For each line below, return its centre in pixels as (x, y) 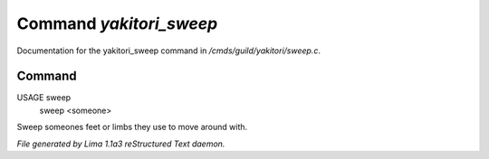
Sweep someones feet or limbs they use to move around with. (132, 127)
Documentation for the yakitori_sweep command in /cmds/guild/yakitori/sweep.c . (169, 51)
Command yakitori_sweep (117, 23)
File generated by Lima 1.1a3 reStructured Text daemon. (121, 144)
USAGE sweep (44, 98)
